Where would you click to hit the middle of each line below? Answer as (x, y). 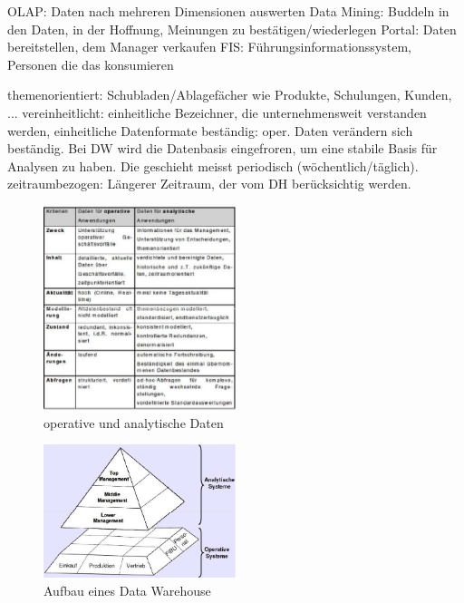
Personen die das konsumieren (91, 64)
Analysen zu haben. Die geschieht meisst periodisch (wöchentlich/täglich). (213, 165)
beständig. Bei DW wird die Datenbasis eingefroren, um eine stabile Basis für (222, 148)
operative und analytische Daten (134, 422)
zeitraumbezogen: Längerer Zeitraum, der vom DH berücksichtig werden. (209, 184)
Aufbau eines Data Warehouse (127, 590)
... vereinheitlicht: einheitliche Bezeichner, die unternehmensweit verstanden (217, 112)
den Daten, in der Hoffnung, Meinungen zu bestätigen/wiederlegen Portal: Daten (232, 29)
